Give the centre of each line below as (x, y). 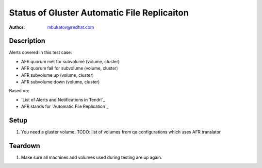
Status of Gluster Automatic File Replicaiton (99, 13)
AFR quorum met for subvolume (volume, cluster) (70, 61)
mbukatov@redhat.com (71, 27)
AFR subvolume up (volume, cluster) (57, 75)
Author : (17, 27)
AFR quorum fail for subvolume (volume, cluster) (70, 68)
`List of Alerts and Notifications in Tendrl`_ (63, 100)
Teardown (25, 146)
